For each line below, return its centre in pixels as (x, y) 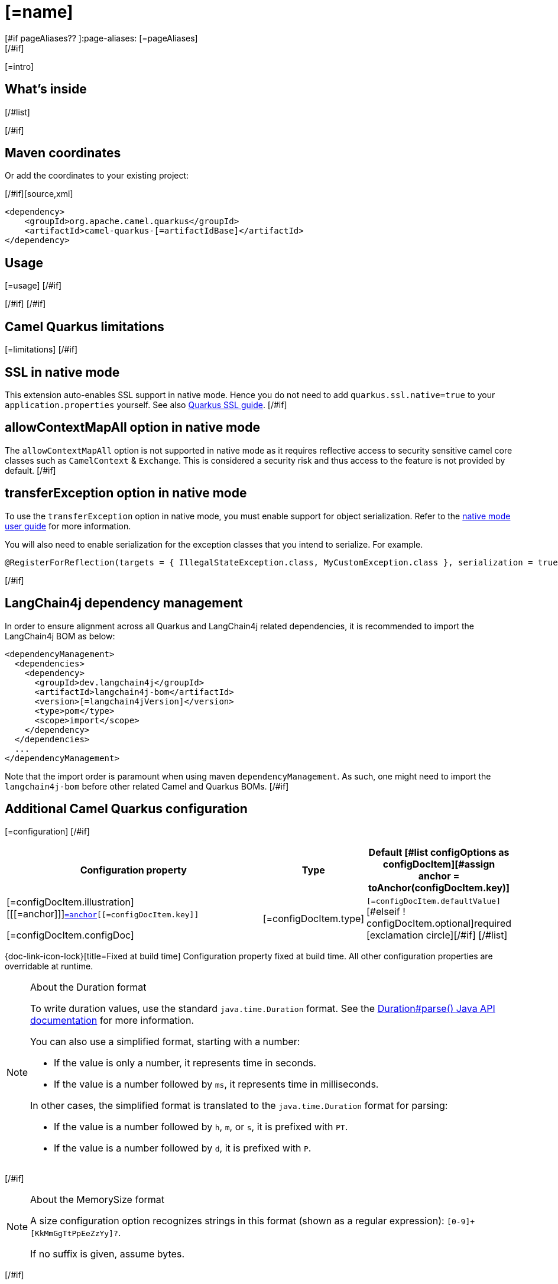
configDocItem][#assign (439, 864)
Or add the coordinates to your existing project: (97, 176)
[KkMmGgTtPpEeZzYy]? (74, 1234)
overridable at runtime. (49, 966)
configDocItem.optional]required (439, 923)
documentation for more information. (112, 1021)
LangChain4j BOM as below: (60, 636)
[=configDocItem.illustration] (70, 902)
